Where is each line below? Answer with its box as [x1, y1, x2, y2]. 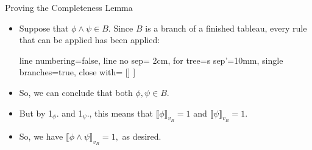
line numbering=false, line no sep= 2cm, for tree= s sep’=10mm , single [19, 53, 283, 66]
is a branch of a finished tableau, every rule [145, 21, 307, 34]
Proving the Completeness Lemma [5, 1, 133, 13]
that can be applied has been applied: [19, 33, 160, 46]
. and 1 [56, 106, 83, 119]
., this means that [87, 106, 153, 119]
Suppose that [19, 21, 69, 34]
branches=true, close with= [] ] [19, 66, 136, 78]
